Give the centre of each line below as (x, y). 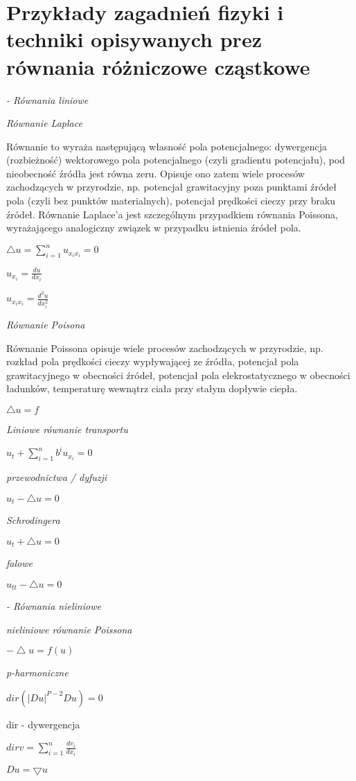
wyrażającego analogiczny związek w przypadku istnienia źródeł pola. (154, 228)
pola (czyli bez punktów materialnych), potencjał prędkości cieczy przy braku (171, 201)
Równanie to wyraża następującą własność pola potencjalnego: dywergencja (167, 146)
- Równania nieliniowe (54, 606)
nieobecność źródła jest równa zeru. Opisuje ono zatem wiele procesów (155, 173)
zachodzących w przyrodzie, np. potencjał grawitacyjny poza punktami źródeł (172, 187)
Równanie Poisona (46, 325)
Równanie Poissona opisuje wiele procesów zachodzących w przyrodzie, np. (165, 348)
